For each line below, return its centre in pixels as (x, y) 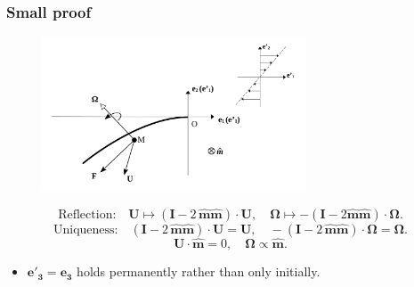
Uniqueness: (85, 230)
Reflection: (87, 214)
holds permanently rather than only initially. (199, 271)
